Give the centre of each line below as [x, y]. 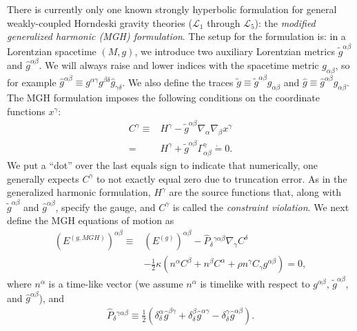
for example [32, 82]
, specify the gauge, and [105, 207]
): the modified [285, 22]
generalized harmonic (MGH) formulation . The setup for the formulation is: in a [176, 36]
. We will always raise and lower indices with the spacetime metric [179, 64]
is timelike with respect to [255, 283]
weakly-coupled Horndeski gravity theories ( [100, 22]
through [224, 22]
